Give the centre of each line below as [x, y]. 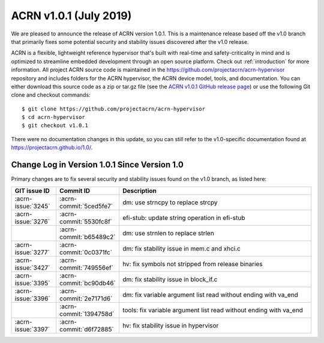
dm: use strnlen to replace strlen [168, 233]
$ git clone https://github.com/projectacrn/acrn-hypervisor [113, 109]
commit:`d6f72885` [86, 329]
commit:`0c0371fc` [85, 252]
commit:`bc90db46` [88, 283]
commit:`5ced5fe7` [86, 206]
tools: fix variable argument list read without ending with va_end [212, 310]
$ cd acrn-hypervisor [53, 117]
